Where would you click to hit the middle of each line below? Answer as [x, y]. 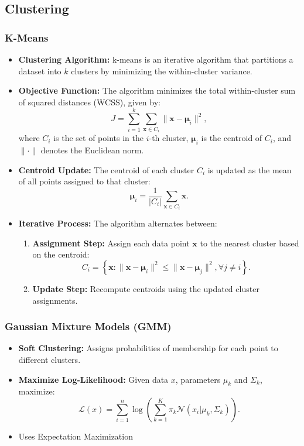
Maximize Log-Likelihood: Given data [93, 379]
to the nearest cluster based [250, 243]
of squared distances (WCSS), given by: [89, 102]
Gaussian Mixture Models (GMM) [88, 326]
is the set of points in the [98, 138]
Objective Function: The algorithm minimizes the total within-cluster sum [157, 90]
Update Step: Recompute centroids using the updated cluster [146, 288]
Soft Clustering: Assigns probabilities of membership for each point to [148, 348]
